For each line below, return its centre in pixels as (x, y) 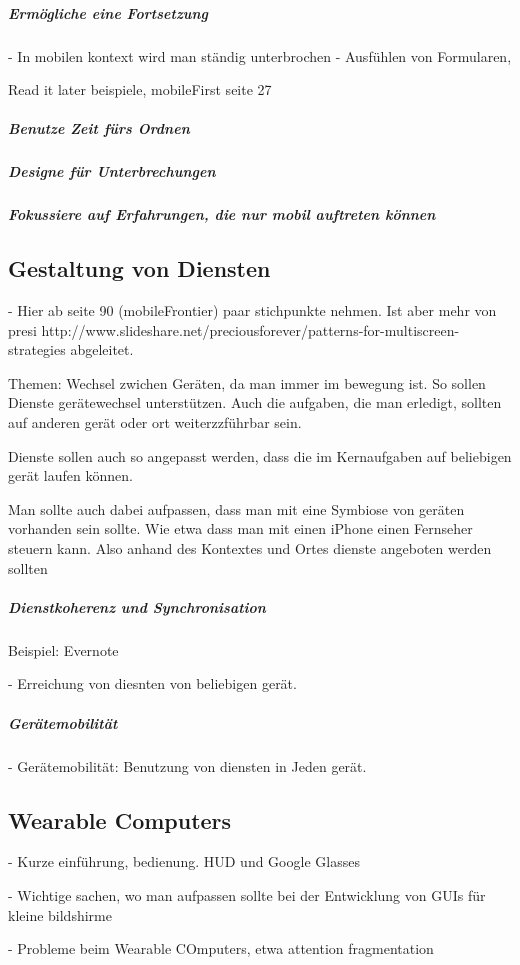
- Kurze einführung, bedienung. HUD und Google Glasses (184, 861)
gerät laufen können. (70, 475)
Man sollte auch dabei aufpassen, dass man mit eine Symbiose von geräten (236, 508)
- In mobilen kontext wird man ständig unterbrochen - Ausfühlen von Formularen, (260, 55)
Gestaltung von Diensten (139, 268)
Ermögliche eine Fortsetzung (108, 12)
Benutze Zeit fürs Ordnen (99, 128)
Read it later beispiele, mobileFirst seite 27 (140, 89)
